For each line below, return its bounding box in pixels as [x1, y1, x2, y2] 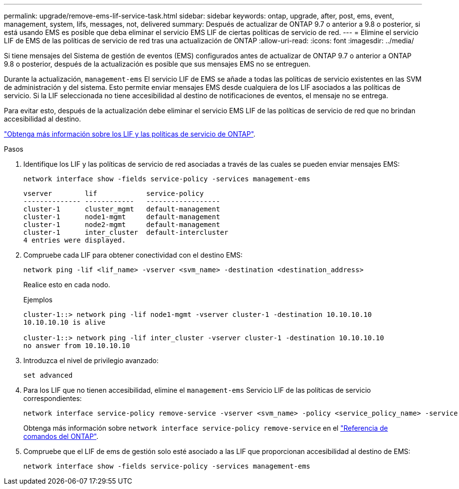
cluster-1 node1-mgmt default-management [23, 213, 220, 221]
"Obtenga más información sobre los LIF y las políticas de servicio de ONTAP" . [4, 130, 256, 138]
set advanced [23, 371, 73, 379]
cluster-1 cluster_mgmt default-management [23, 205, 220, 213]
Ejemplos [23, 296, 53, 304]
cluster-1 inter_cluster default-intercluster [23, 228, 229, 236]
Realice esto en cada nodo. [23, 280, 110, 289]
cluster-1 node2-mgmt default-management [23, 221, 220, 228]
